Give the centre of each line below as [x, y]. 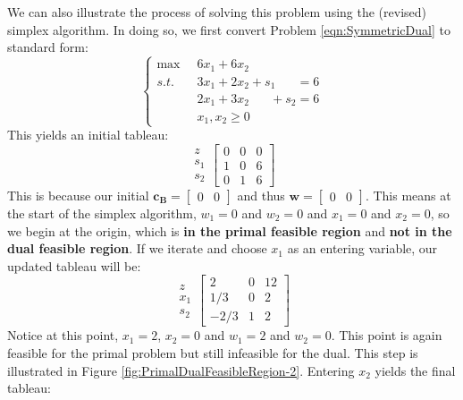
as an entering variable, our [362, 248]
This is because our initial [78, 195]
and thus [261, 195]
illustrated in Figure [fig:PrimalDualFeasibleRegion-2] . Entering [181, 370]
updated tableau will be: [74, 265]
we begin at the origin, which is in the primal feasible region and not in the [230, 230]
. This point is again [387, 335]
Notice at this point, [63, 335]
